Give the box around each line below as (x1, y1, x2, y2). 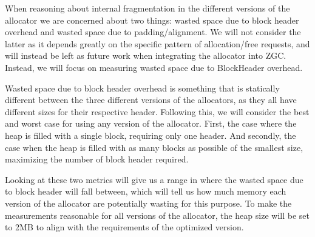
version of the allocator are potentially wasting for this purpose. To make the (5, 196, 292, 209)
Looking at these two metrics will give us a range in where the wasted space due (5, 173, 303, 185)
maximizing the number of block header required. (5, 153, 189, 165)
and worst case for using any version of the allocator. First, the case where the (5, 117, 297, 130)
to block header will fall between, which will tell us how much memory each (5, 185, 286, 198)
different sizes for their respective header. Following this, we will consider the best (5, 105, 310, 118)
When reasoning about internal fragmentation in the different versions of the (5, 2, 290, 14)
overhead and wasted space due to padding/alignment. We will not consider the (5, 25, 301, 38)
